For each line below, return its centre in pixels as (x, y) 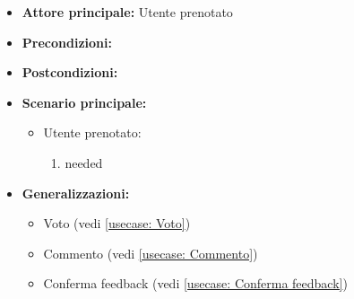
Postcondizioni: (70, 72)
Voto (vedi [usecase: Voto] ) (117, 223)
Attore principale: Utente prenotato (127, 12)
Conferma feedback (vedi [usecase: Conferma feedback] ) (195, 283)
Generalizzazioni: (76, 193)
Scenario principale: (84, 102)
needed (84, 162)
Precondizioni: (67, 42)
